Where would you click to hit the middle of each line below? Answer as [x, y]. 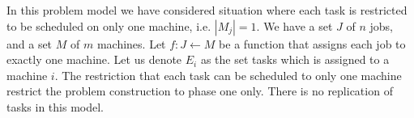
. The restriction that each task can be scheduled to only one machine [228, 75]
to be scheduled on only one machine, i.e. [109, 25]
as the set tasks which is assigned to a [295, 59]
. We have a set [294, 25]
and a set [30, 43]
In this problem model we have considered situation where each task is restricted [207, 10]
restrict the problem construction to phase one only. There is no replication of [200, 91]
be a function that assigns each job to [312, 43]
